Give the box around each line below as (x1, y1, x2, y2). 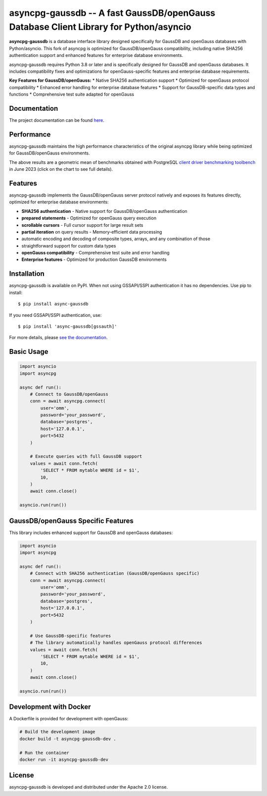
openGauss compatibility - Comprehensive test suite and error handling (21, 250, 170, 256)
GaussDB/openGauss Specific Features (9, 516, 133, 525)
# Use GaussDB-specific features (30, 633, 111, 639)
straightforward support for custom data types (21, 243, 116, 249)
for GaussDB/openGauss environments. (9, 150, 90, 156)
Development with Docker (9, 703, 91, 711)
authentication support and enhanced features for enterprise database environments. (9, 52, 183, 58)
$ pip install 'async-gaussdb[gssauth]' (18, 323, 117, 329)
